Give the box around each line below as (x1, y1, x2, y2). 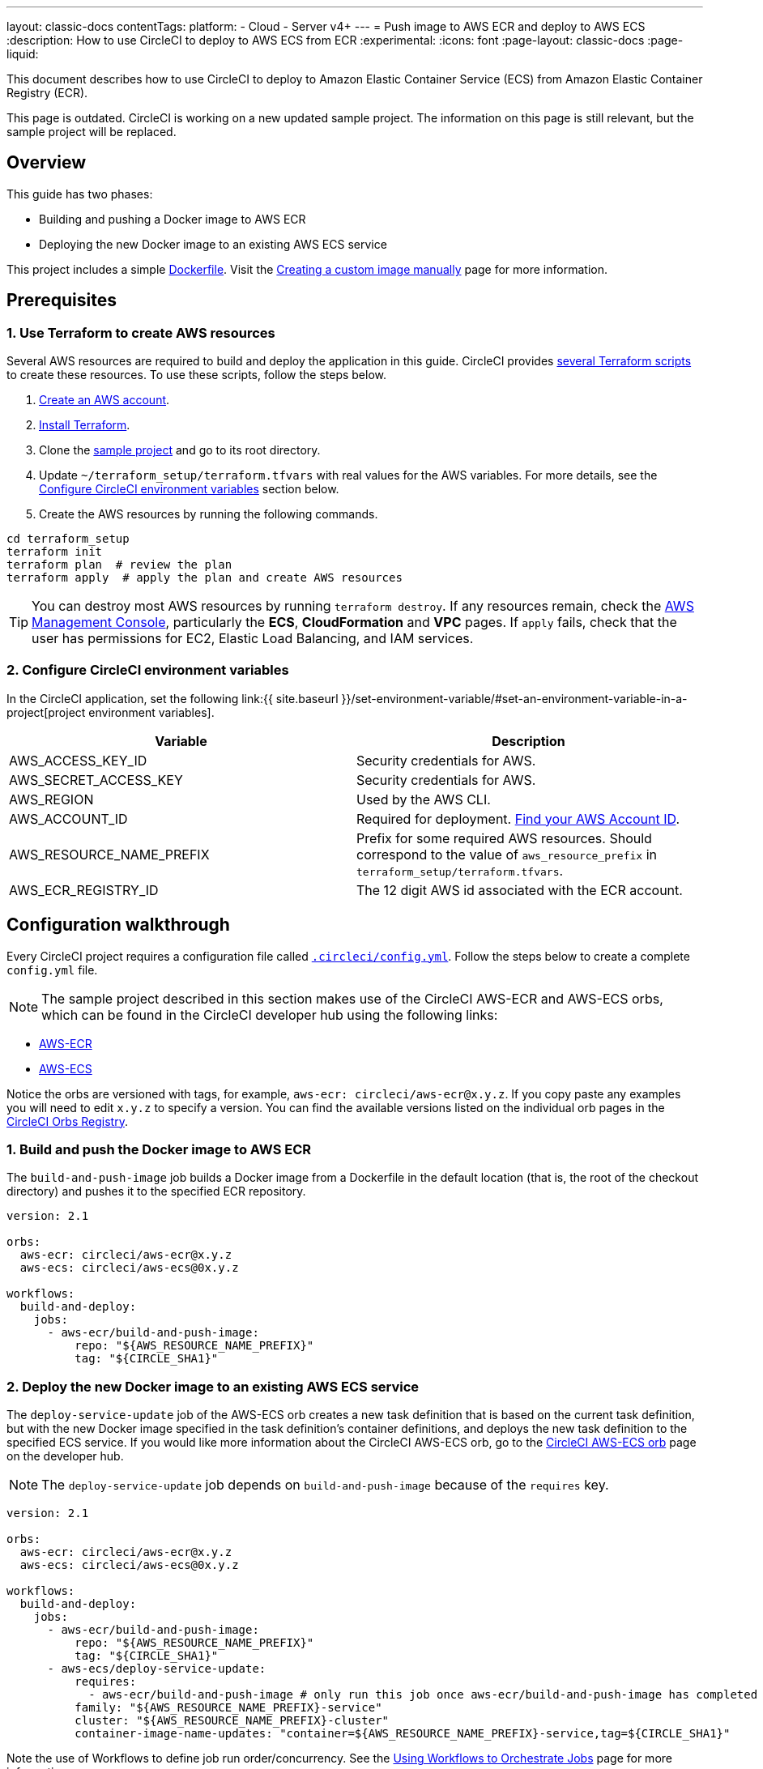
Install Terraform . (39, 418, 130, 433)
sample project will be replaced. (6, 125, 177, 139)
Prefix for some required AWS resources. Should (356, 829, 652, 846)
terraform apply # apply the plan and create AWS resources (6, 571, 403, 585)
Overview (6, 152, 87, 173)
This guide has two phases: (6, 186, 153, 201)
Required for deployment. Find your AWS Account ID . (356, 810, 680, 827)
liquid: (6, 47, 39, 61)
